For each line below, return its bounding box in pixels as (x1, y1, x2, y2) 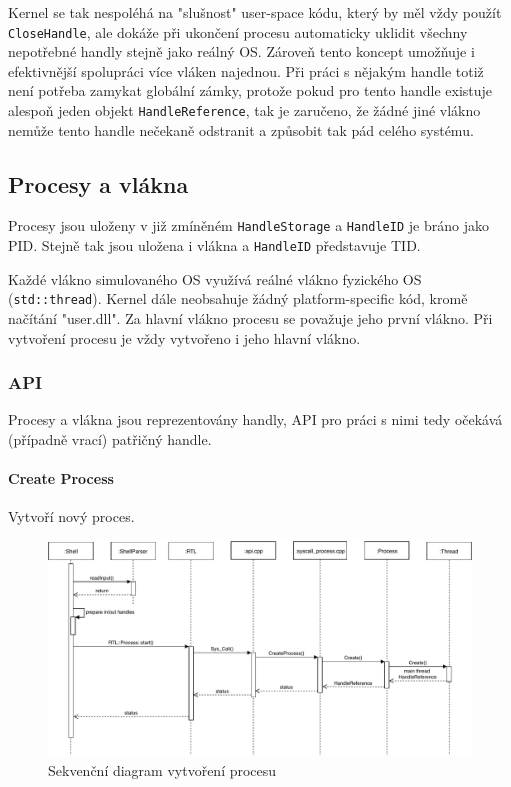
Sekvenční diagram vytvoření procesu (48, 759, 277, 780)
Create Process (8, 468, 114, 489)
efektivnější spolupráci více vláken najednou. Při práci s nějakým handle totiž (8, 60, 484, 81)
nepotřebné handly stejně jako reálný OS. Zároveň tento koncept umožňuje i (8, 41, 475, 62)
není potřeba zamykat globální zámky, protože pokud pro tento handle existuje (8, 80, 493, 101)
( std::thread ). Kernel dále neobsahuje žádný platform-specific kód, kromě (8, 288, 468, 309)
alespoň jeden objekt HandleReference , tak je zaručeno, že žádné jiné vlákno (8, 100, 481, 121)
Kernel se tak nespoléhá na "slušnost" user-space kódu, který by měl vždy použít (8, 2, 502, 22)
